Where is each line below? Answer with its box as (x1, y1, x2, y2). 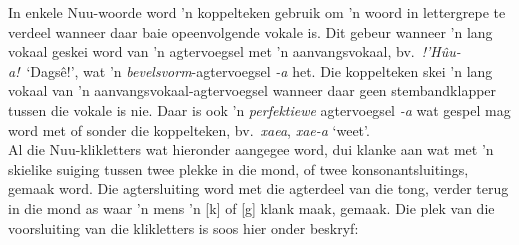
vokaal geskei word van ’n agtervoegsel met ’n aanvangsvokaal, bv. (8, 41, 415, 62)
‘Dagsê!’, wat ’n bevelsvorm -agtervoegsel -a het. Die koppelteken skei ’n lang (26, 60, 493, 81)
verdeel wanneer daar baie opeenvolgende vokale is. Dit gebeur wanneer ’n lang (8, 21, 493, 42)
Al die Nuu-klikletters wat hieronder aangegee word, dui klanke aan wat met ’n (8, 139, 494, 160)
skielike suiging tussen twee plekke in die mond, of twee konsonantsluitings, (8, 158, 469, 179)
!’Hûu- (421, 41, 461, 62)
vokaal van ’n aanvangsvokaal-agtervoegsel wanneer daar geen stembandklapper (8, 80, 497, 101)
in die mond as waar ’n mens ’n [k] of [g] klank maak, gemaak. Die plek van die (8, 197, 495, 218)
